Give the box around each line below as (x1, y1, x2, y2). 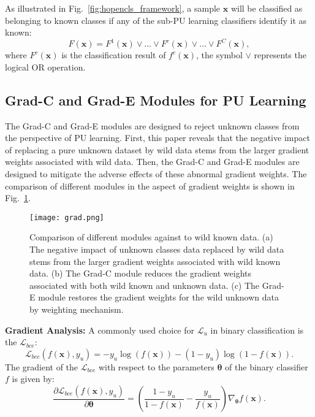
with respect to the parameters (98, 360, 214, 373)
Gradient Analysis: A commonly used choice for (5, 323, 194, 336)
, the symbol (195, 48, 243, 61)
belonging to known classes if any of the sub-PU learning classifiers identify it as (5, 13, 307, 26)
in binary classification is (210, 323, 304, 336)
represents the (254, 48, 306, 61)
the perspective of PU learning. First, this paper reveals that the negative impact (5, 131, 310, 144)
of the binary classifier (225, 360, 308, 373)
